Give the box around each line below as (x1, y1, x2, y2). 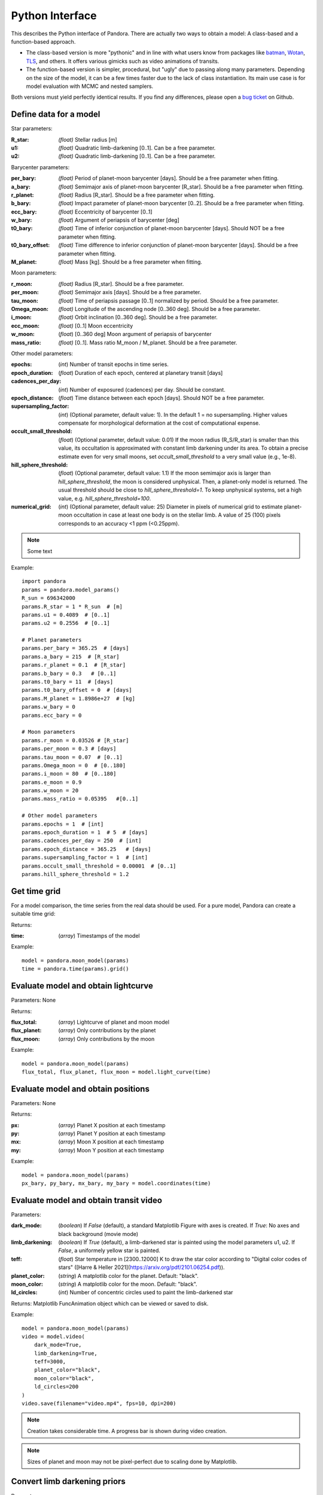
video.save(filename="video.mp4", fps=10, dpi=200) (22, 1400, 176, 1407)
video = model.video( (22, 1333, 85, 1340)
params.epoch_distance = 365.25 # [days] (22, 846, 151, 852)
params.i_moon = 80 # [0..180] (22, 770, 117, 777)
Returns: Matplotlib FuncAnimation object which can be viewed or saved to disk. (11, 1299, 209, 1307)
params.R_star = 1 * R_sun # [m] (22, 603, 123, 610)
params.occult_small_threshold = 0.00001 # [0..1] (22, 862, 176, 869)
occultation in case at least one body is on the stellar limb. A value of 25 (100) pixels (74, 511, 281, 518)
